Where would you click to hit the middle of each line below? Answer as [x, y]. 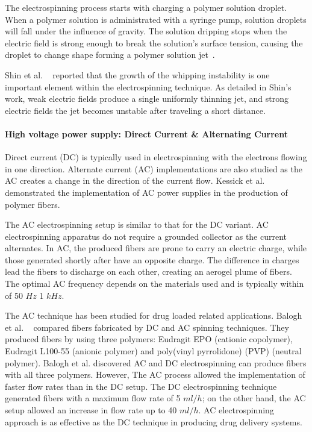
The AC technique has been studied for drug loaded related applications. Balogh [154, 315]
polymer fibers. [33, 204]
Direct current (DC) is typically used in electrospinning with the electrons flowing [156, 157]
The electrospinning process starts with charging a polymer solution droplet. [146, 7]
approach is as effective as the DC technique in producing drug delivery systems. [154, 421]
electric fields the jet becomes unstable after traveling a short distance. [135, 110]
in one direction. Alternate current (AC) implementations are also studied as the [154, 168]
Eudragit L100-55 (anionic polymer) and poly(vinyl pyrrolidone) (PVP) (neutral [153, 351]
